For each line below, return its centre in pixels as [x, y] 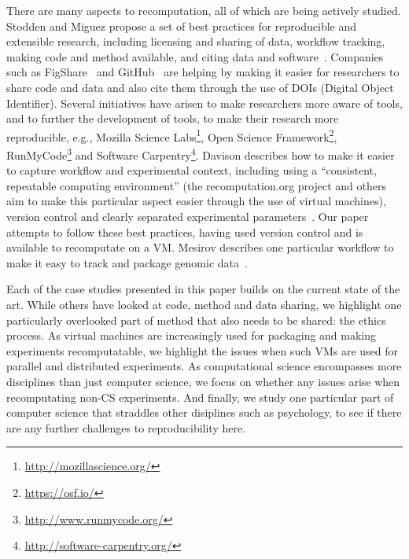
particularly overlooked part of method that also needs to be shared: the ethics [196, 320]
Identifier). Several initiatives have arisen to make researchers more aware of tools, [204, 103]
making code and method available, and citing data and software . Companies [195, 56]
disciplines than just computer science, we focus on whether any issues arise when [203, 381]
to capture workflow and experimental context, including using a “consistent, [192, 170]
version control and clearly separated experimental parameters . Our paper [188, 217]
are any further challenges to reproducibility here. [126, 427]
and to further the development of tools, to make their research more [173, 118]
